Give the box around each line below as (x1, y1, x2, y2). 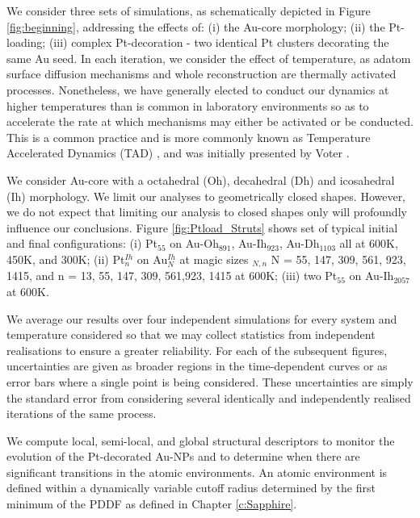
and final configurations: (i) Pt (6, 235, 158, 252)
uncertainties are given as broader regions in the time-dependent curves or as (6, 357, 388, 374)
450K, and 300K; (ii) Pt (6, 250, 125, 267)
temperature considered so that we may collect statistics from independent (6, 326, 376, 343)
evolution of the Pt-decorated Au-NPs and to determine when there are (6, 448, 360, 465)
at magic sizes (179, 250, 249, 267)
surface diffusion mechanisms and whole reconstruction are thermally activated (6, 65, 397, 82)
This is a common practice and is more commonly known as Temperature (6, 128, 371, 145)
